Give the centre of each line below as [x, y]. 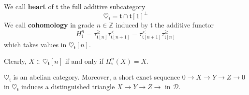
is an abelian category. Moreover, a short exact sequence [97, 77]
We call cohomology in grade [49, 25]
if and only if [84, 61]
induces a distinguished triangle [68, 86]
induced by [132, 25]
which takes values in [35, 44]
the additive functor [184, 25]
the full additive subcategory [103, 6]
